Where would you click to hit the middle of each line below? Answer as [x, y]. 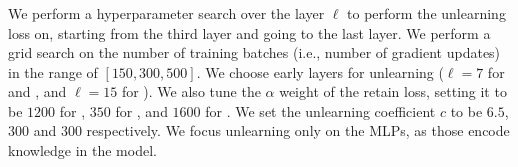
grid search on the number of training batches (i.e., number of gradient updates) [254, 52]
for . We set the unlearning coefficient [320, 110]
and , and [37, 91]
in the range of [53, 71]
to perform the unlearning [426, 12]
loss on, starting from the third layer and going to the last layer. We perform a [249, 32]
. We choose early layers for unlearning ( [320, 71]
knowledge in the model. [82, 150]
